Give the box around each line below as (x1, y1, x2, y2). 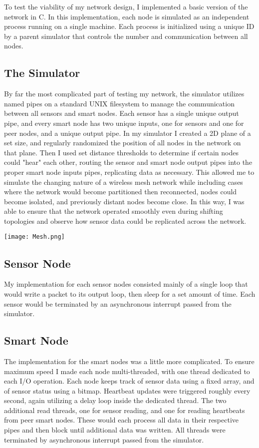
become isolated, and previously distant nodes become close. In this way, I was (4, 196, 245, 206)
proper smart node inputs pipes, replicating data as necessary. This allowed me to (4, 166, 255, 177)
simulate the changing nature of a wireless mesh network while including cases (4, 176, 243, 187)
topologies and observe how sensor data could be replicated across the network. (4, 215, 247, 226)
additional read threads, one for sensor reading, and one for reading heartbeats (4, 405, 245, 415)
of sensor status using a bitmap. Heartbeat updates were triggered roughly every (4, 385, 251, 396)
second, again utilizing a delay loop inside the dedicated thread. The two (4, 395, 227, 406)
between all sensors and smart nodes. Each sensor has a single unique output (4, 108, 239, 118)
